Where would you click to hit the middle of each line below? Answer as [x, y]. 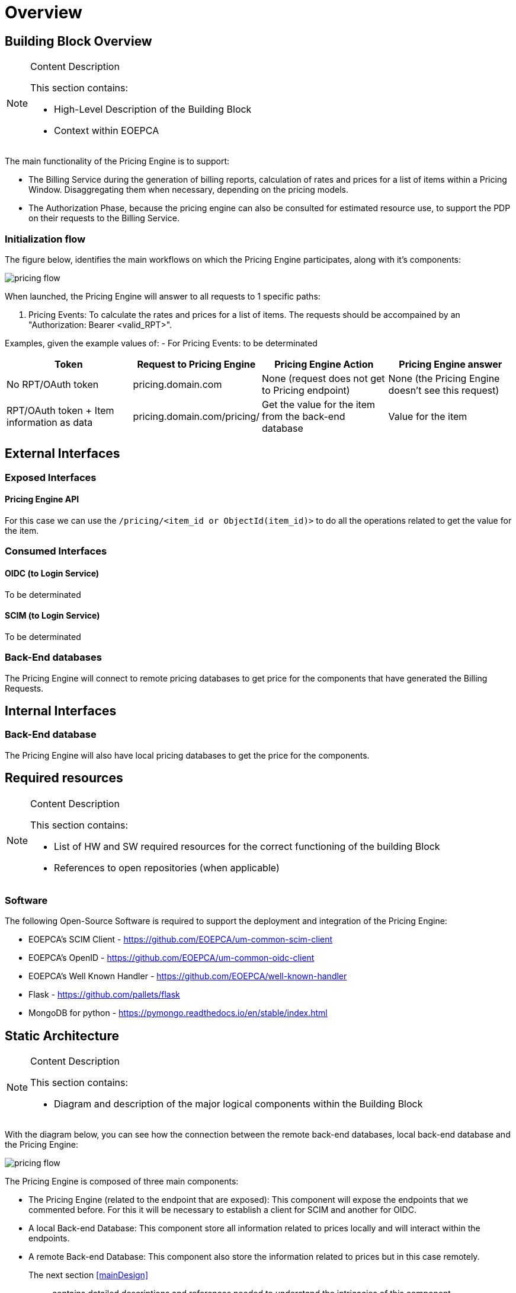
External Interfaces [63, 454]
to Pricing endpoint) [306, 390]
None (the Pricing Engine [444, 378]
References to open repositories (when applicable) [167, 867]
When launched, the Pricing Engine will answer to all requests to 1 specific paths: [163, 296]
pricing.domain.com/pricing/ [196, 416]
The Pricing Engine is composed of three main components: [122, 1181]
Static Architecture [62, 1036]
